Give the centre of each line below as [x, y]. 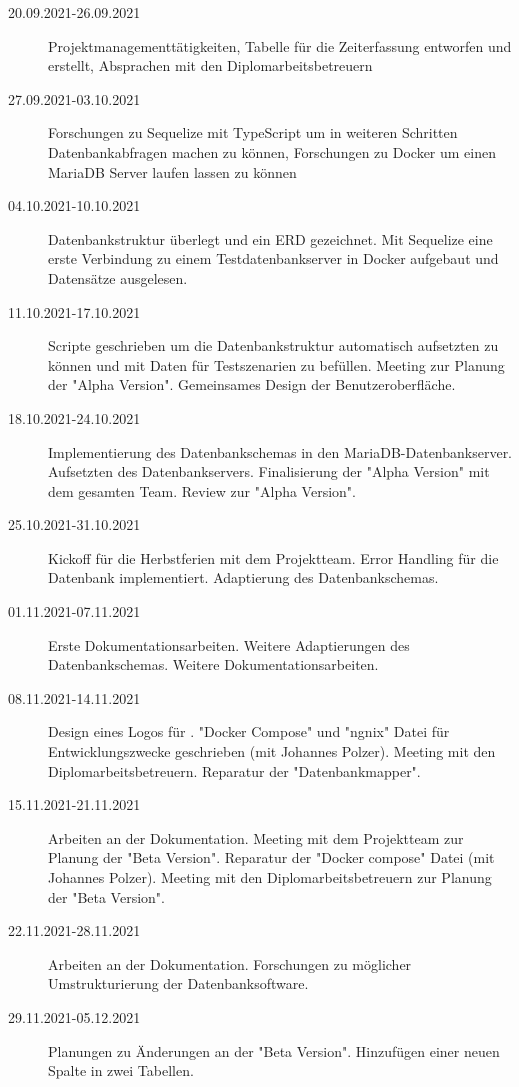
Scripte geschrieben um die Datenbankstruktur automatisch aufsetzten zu [273, 345]
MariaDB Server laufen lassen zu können [172, 171]
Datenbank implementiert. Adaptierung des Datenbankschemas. [243, 577]
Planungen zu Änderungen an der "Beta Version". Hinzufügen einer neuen [274, 1050]
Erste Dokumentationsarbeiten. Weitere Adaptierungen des [229, 644]
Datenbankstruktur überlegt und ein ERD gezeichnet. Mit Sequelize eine [270, 238]
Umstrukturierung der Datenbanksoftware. [178, 983]
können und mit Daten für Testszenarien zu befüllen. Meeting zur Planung [276, 364]
